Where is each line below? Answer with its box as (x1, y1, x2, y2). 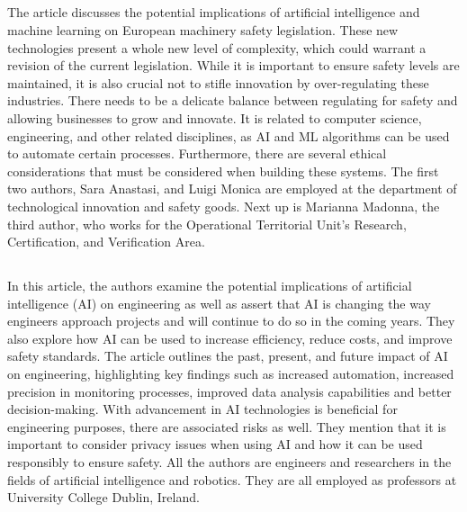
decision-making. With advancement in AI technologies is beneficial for (7, 400, 398, 418)
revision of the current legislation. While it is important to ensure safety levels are (7, 56, 460, 75)
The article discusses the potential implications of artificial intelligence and (7, 3, 420, 22)
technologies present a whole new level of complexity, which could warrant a (7, 38, 427, 57)
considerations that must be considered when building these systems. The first (7, 161, 439, 180)
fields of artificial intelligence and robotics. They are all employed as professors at (7, 470, 457, 489)
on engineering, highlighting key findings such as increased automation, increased (7, 364, 454, 383)
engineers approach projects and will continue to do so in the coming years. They (7, 311, 455, 330)
